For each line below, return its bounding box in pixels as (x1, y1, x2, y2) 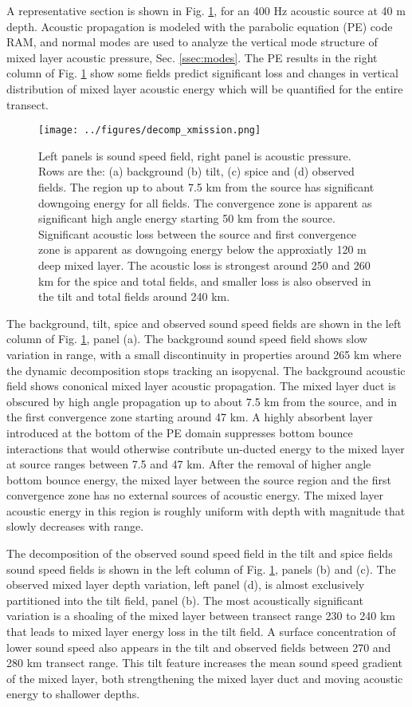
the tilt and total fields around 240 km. (38, 288, 230, 305)
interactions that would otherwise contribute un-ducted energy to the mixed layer (6, 440, 405, 456)
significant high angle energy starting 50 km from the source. (38, 210, 335, 227)
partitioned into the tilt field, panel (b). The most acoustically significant (6, 591, 363, 608)
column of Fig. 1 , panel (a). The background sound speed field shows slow (6, 330, 367, 347)
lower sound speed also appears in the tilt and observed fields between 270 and (6, 638, 391, 655)
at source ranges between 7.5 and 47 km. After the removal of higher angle (6, 456, 371, 472)
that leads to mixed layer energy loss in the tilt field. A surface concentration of (6, 623, 396, 640)
